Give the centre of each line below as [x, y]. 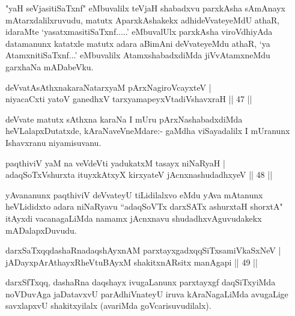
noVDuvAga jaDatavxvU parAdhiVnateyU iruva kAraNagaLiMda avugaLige [147, 293]
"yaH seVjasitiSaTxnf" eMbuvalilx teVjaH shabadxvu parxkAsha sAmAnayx [145, 8]
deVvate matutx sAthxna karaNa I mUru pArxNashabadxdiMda [124, 119]
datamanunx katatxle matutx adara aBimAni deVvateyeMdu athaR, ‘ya [138, 43]
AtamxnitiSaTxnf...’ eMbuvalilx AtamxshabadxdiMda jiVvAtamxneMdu [138, 55]
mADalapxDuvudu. [41, 230]
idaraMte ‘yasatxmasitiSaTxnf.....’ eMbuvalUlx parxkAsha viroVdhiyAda [139, 32]
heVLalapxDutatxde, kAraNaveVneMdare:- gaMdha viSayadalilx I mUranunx [148, 131]
